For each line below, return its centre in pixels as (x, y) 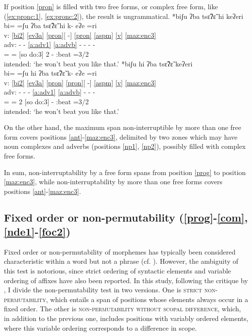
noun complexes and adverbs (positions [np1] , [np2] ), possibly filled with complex (125, 146)
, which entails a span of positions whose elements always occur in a (147, 299)
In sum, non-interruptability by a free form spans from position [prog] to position (125, 172)
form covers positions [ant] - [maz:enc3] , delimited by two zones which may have (121, 136)
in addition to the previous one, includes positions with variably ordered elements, (126, 318)
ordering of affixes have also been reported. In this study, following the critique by (126, 280)
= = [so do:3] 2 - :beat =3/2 (46, 54)
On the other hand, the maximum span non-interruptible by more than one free (123, 127)
